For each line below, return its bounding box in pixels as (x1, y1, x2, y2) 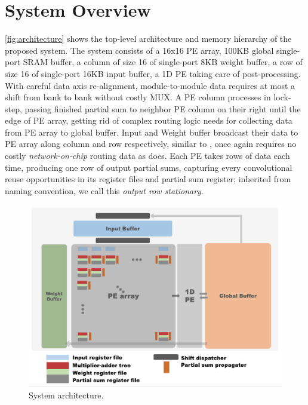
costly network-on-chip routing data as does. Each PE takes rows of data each (5, 149, 290, 162)
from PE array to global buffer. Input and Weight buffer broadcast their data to (5, 125, 298, 138)
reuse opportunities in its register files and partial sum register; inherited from (5, 173, 291, 185)
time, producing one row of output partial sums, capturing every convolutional (5, 161, 292, 173)
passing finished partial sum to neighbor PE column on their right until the (24, 102, 301, 115)
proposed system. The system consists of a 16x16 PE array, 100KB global (5, 44, 274, 56)
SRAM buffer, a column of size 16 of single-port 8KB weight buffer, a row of (23, 56, 303, 68)
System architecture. (29, 388, 104, 401)
